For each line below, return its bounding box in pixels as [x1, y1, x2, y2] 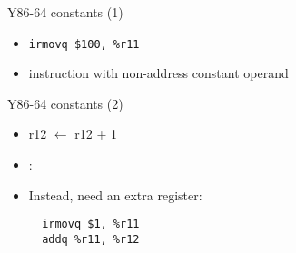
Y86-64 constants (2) [7, 93, 123, 112]
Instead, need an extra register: [28, 185, 202, 204]
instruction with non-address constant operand [28, 63, 289, 83]
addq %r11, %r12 [42, 232, 140, 246]
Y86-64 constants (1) [7, 3, 123, 21]
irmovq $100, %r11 [28, 37, 140, 51]
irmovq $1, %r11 [42, 218, 140, 231]
